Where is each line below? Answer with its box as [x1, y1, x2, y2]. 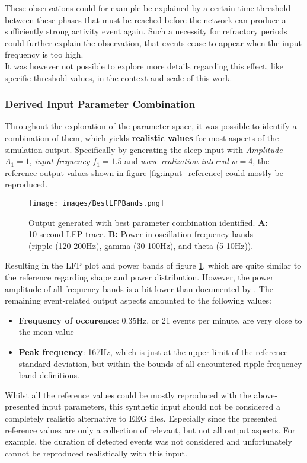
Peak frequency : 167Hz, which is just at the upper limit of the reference [18, 345, 288, 357]
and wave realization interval [124, 155, 229, 167]
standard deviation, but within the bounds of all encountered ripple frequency [18, 357, 302, 369]
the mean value [18, 325, 74, 338]
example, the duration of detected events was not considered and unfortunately [5, 435, 292, 448]
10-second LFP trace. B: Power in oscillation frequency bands [28, 228, 254, 240]
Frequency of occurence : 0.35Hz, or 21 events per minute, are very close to [18, 314, 302, 326]
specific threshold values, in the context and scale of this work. [5, 71, 232, 84]
